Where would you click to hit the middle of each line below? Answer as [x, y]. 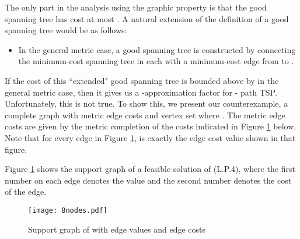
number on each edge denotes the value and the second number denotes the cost [148, 180]
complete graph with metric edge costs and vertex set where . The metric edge [145, 115]
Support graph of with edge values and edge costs [117, 229]
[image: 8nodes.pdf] [68, 210]
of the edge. [26, 191]
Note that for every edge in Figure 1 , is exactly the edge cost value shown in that [150, 137]
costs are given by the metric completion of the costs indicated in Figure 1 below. [151, 126]
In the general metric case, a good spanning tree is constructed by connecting [157, 49]
